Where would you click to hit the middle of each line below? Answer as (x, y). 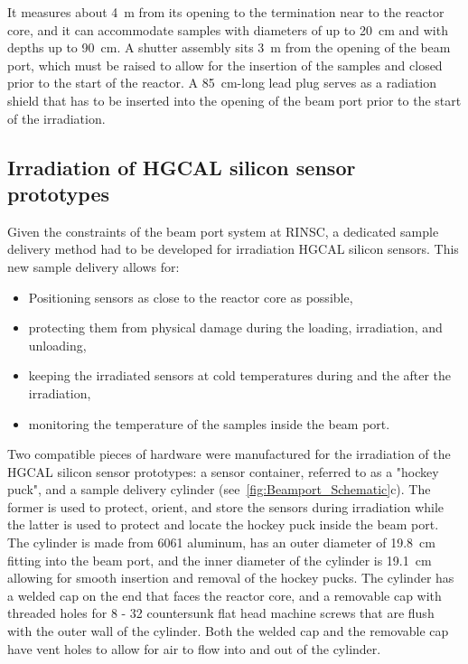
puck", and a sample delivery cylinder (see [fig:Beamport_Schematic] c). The (219, 489)
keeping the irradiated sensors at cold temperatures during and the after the (240, 375)
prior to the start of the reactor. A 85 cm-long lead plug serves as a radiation (222, 83)
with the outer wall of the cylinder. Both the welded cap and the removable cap (228, 631)
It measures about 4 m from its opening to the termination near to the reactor (226, 12)
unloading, (57, 345)
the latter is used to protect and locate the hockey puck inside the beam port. (223, 524)
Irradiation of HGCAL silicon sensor (182, 167)
